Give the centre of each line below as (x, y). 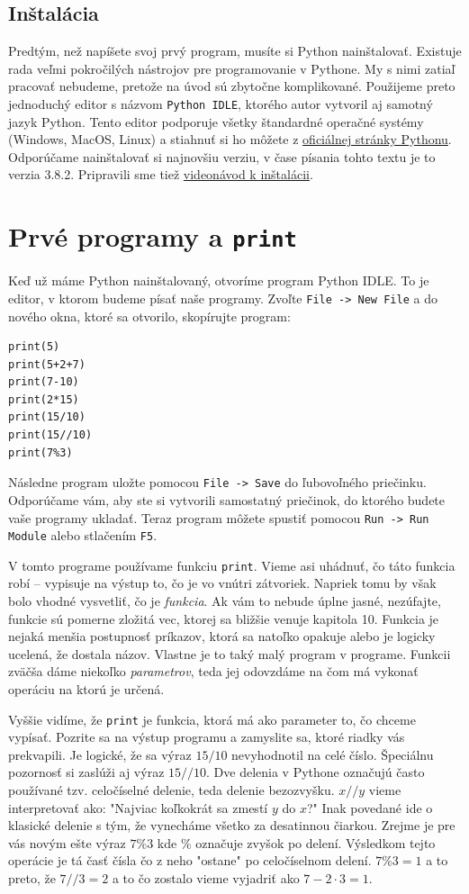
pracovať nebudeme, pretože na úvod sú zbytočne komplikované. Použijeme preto (232, 86)
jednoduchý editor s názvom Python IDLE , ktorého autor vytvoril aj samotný (221, 103)
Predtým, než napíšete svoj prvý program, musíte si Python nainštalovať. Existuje (235, 51)
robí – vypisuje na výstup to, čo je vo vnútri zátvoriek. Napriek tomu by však (222, 583)
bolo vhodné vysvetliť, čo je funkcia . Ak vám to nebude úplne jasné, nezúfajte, (225, 601)
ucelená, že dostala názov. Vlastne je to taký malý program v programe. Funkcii (230, 653)
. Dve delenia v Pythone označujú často (316, 772)
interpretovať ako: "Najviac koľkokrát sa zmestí (138, 807)
